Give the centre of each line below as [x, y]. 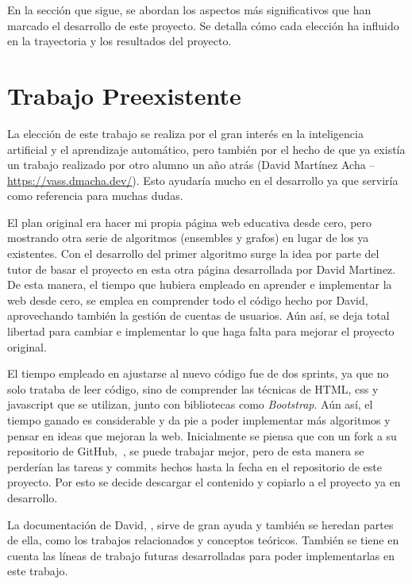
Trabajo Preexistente [124, 95]
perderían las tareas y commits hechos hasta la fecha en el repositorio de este [194, 466]
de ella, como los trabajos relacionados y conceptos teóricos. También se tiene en [203, 540]
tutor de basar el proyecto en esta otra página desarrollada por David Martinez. [202, 269]
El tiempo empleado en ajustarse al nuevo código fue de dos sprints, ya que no [198, 373]
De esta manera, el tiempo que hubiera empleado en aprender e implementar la [200, 284]
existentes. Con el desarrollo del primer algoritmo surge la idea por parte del [193, 254]
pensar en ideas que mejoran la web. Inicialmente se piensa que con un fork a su [202, 435]
